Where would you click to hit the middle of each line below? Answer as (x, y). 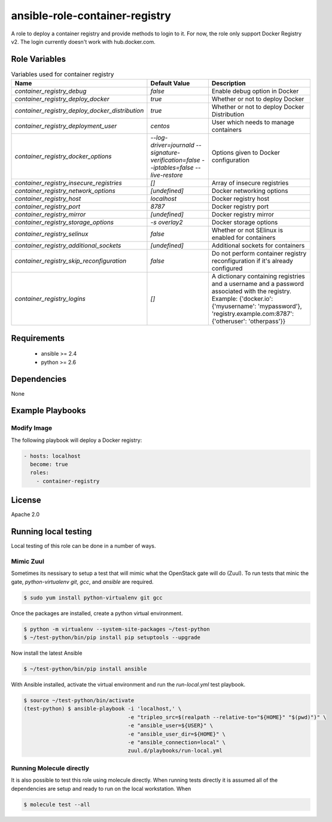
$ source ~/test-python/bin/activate (79, 701)
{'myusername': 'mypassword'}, (257, 306)
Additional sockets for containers (258, 246)
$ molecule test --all (57, 804)
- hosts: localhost (52, 456)
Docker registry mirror (243, 215)
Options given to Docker (246, 153)
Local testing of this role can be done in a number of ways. (83, 546)
